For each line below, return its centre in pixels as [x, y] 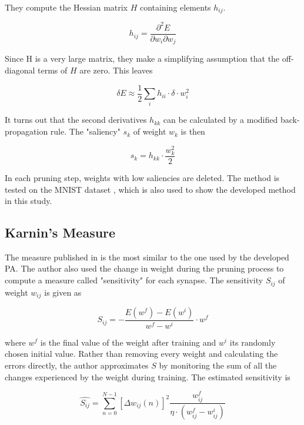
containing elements [175, 7]
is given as [63, 292]
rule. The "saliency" [85, 131]
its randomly [253, 342]
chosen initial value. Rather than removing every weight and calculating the [141, 354]
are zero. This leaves [116, 70]
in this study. [29, 201]
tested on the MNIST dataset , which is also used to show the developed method [150, 189]
